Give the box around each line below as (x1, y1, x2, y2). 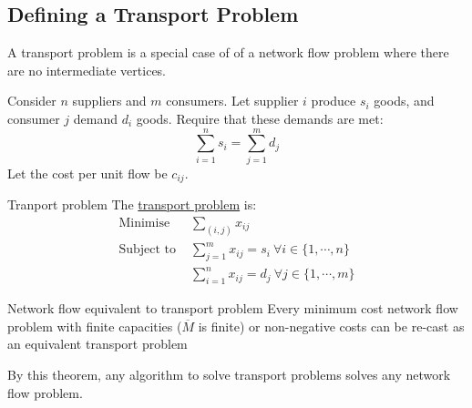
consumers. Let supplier (166, 91, 299, 110)
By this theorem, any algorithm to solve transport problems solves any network (7, 365, 451, 384)
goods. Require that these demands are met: (136, 108, 384, 127)
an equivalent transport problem (7, 334, 188, 353)
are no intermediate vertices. (7, 60, 167, 79)
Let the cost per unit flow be (7, 163, 168, 182)
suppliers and (72, 91, 147, 110)
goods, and (374, 91, 435, 110)
